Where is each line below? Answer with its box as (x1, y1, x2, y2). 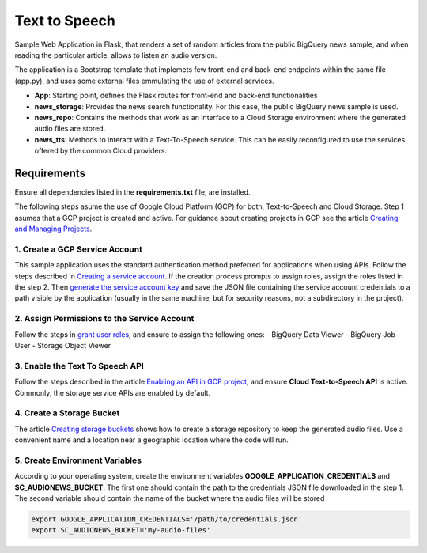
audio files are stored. (34, 123, 106, 134)
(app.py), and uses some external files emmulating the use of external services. (14, 76, 274, 85)
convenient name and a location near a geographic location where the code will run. (14, 435, 289, 445)
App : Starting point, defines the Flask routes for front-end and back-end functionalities (34, 91, 318, 100)
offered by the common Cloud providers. (34, 146, 168, 156)
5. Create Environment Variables (14, 455, 142, 466)
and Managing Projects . (14, 224, 93, 233)
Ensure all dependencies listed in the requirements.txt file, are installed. (14, 187, 251, 197)
